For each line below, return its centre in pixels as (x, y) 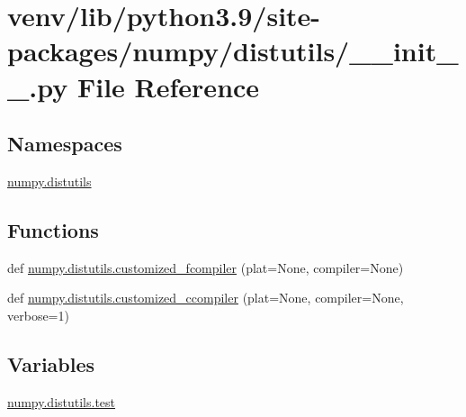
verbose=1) (38, 315)
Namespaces (65, 144)
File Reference (168, 86)
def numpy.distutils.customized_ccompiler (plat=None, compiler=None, (206, 298)
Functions (53, 229)
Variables (51, 363)
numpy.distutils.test (62, 401)
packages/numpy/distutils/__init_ (233, 51)
